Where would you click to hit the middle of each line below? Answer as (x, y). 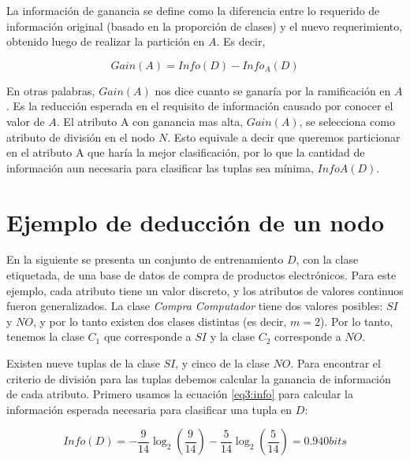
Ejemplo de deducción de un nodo (196, 222)
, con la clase (327, 259)
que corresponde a (147, 336)
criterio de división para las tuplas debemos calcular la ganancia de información (199, 378)
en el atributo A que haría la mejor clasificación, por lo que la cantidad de (186, 152)
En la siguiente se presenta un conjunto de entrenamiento (145, 259)
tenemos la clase (45, 336)
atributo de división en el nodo (81, 137)
